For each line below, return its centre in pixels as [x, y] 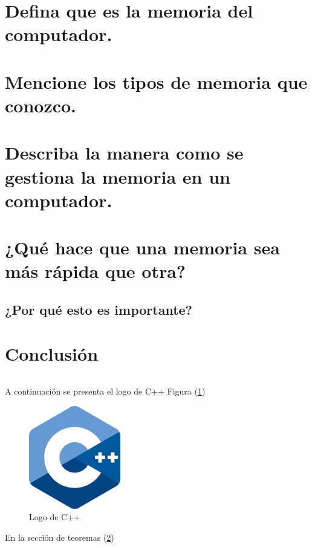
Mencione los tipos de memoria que [156, 81]
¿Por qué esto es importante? [99, 309]
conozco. [41, 105]
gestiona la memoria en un [118, 176]
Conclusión [52, 354]
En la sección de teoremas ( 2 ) [60, 537]
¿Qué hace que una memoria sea [142, 247]
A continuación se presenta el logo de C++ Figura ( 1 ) [105, 391]
